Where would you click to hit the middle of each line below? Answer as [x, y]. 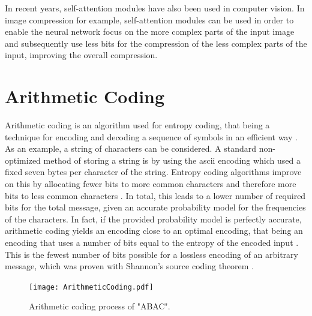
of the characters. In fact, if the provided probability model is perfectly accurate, [153, 219]
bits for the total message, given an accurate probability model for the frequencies [155, 207]
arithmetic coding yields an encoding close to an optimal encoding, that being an [154, 231]
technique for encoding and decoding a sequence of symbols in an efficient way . [151, 136]
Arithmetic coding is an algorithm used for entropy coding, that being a [137, 125]
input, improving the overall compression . [81, 55]
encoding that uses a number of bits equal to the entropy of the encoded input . [152, 243]
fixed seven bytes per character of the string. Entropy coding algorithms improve [153, 172]
